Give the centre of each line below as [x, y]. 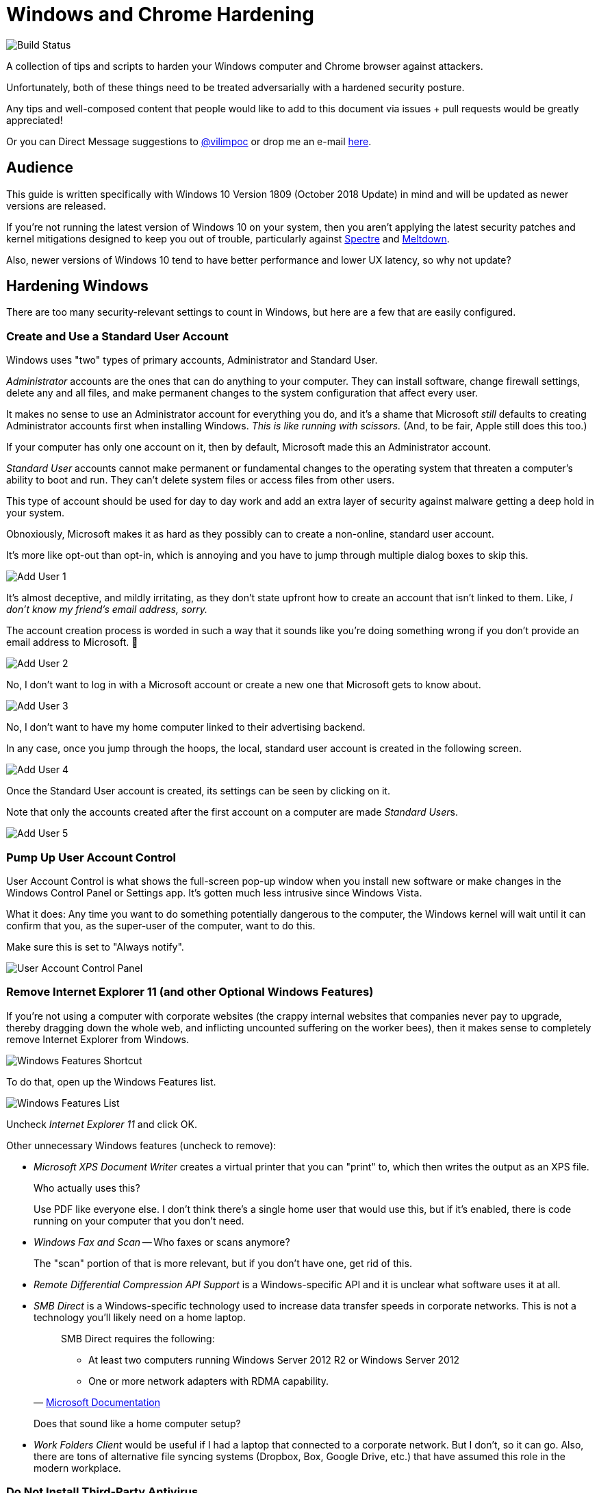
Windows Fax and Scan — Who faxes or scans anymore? [162, 1242]
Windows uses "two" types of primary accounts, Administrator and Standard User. [192, 360]
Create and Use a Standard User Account [117, 336]
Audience [40, 168]
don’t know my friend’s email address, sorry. [107, 610]
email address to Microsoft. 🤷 [72, 642]
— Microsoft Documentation [97, 1402]
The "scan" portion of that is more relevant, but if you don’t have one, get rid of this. [223, 1263]
